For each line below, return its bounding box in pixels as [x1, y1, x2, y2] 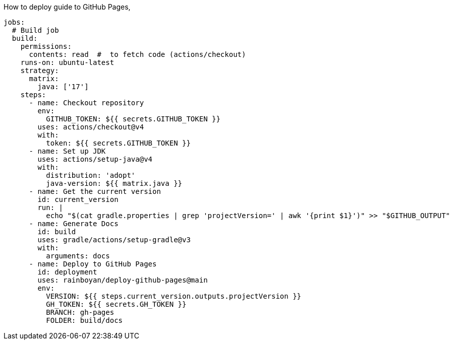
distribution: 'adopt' [46, 171, 136, 179]
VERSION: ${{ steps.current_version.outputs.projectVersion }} [46, 292, 302, 300]
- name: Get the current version [29, 187, 161, 195]
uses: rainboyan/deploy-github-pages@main [37, 276, 208, 284]
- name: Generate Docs [29, 220, 119, 228]
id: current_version [37, 195, 119, 203]
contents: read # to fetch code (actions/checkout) [29, 50, 246, 58]
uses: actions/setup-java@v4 [37, 155, 153, 163]
